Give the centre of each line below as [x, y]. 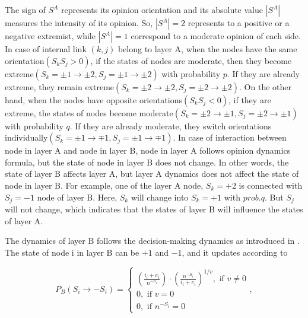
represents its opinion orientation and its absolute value [162, 9]
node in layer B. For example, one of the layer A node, [104, 185]
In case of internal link [46, 49]
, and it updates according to [235, 252]
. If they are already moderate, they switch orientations [171, 125]
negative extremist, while [50, 36]
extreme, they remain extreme [60, 86]
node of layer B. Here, [77, 197]
